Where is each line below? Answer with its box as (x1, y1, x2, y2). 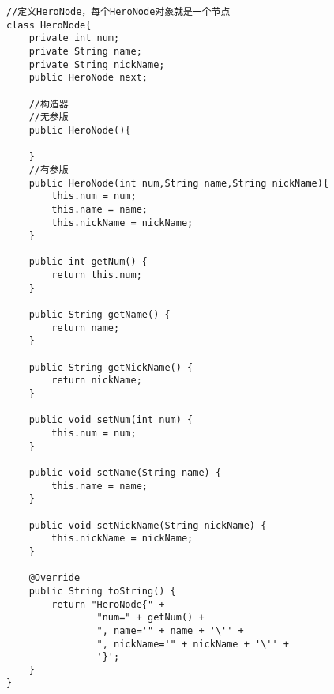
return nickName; (51, 375, 142, 387)
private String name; (28, 45, 142, 57)
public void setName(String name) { (28, 466, 222, 478)
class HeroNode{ (6, 19, 92, 31)
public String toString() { (28, 585, 176, 597)
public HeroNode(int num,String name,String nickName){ (28, 177, 329, 189)
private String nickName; (28, 58, 165, 70)
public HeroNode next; (28, 72, 148, 84)
